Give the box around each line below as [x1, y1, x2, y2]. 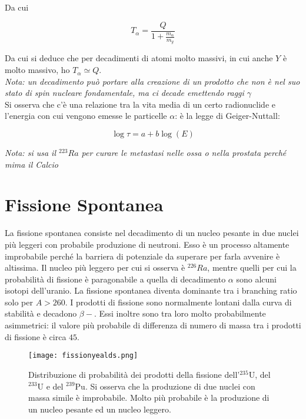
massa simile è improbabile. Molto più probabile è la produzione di [28, 391, 270, 404]
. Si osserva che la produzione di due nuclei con [85, 380, 255, 392]
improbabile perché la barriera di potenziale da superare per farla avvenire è [5, 250, 280, 262]
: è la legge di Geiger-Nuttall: [175, 109, 280, 122]
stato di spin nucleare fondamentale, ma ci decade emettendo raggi [5, 87, 244, 99]
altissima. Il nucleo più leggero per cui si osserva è [5, 261, 185, 274]
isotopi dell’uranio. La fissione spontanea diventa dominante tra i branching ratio [5, 284, 297, 297]
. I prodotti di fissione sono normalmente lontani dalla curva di [65, 295, 292, 308]
